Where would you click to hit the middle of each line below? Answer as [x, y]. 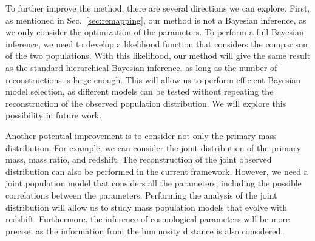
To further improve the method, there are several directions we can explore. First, [158, 8]
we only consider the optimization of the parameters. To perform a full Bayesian [155, 32]
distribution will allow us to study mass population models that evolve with [147, 207]
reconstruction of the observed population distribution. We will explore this [146, 103]
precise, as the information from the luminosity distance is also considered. [144, 230]
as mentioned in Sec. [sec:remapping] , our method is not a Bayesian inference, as [156, 20]
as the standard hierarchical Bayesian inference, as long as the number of [141, 67]
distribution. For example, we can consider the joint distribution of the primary [153, 147]
